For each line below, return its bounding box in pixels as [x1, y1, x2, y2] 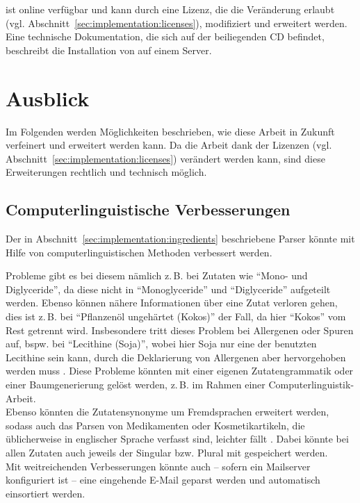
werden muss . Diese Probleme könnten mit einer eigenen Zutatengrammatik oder [6, 363, 354, 378]
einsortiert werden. [6, 486, 85, 500]
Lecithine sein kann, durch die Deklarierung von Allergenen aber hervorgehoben [6, 349, 346, 364]
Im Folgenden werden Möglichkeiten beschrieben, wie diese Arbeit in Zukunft [6, 124, 335, 138]
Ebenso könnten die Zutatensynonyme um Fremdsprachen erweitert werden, [6, 404, 329, 419]
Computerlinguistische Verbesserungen [6, 199, 291, 220]
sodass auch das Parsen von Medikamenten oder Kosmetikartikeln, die [6, 418, 305, 432]
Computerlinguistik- [268, 377, 354, 392]
